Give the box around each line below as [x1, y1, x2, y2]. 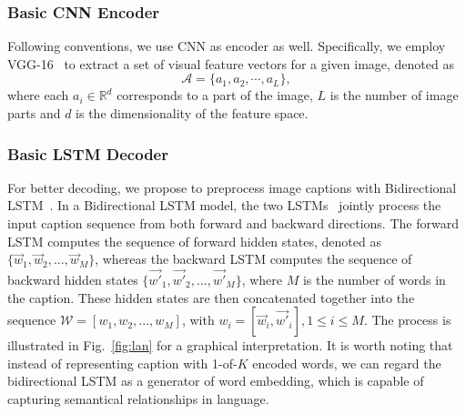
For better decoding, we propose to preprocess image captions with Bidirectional [7, 177, 457, 197]
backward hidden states [7, 270, 138, 288]
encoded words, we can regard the [252, 353, 441, 372]
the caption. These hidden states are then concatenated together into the [7, 288, 415, 307]
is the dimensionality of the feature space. [76, 104, 309, 122]
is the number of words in [302, 270, 446, 288]
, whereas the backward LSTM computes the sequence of [95, 249, 412, 268]
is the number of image [329, 86, 459, 105]
